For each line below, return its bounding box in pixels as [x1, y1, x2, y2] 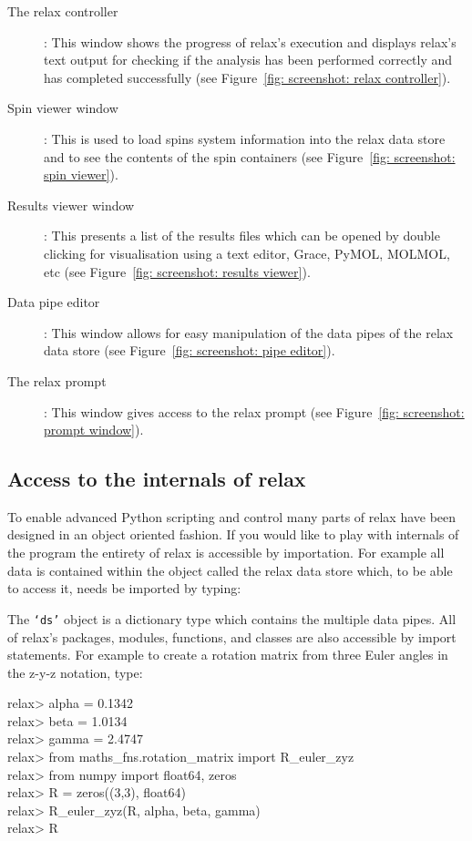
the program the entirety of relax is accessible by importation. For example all [7, 543, 445, 562]
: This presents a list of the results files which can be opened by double [44, 226, 440, 245]
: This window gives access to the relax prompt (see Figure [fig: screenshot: [44, 402, 465, 421]
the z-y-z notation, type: [7, 662, 143, 682]
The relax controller [7, 2, 118, 20]
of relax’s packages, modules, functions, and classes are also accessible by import [7, 627, 457, 646]
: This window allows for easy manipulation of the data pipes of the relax [44, 323, 454, 342]
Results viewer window [7, 195, 135, 214]
